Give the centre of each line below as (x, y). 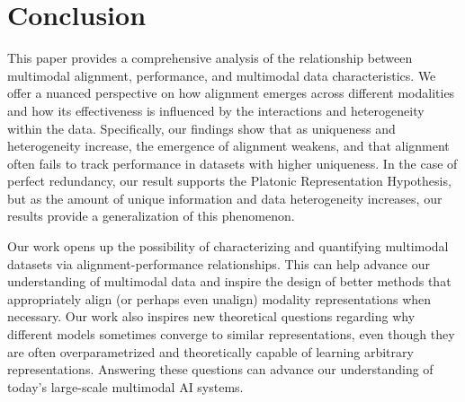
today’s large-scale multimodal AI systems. (125, 386)
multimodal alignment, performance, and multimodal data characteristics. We (222, 75)
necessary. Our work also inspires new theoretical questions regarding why (211, 316)
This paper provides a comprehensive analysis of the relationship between (210, 58)
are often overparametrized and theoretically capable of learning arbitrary (210, 351)
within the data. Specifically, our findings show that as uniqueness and (201, 128)
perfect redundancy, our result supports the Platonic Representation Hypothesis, (229, 181)
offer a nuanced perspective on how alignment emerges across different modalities (231, 93)
